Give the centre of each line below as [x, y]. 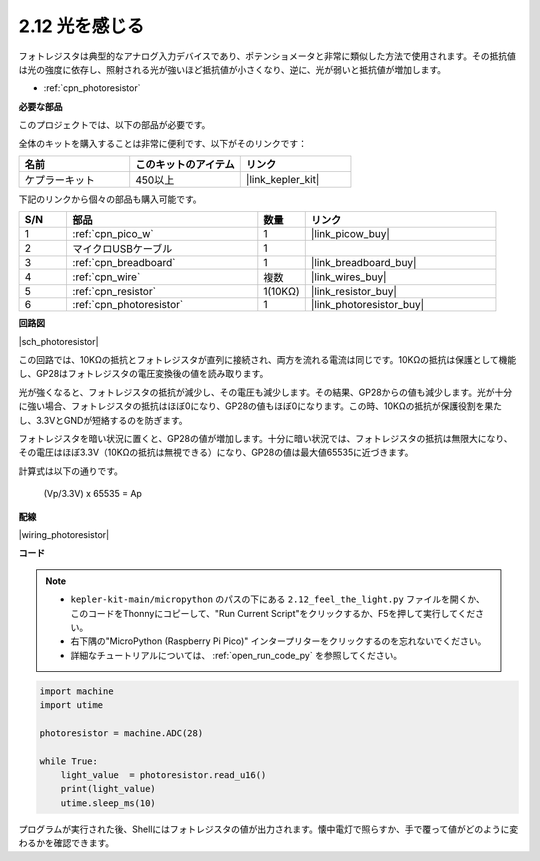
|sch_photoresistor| [58, 341]
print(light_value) [108, 789]
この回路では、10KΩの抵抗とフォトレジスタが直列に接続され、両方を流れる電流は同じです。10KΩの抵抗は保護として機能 [267, 360]
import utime [71, 705]
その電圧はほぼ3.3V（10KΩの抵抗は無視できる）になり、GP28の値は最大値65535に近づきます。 [216, 452]
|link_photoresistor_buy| [367, 305]
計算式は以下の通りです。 [71, 471]
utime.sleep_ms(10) [108, 803]
